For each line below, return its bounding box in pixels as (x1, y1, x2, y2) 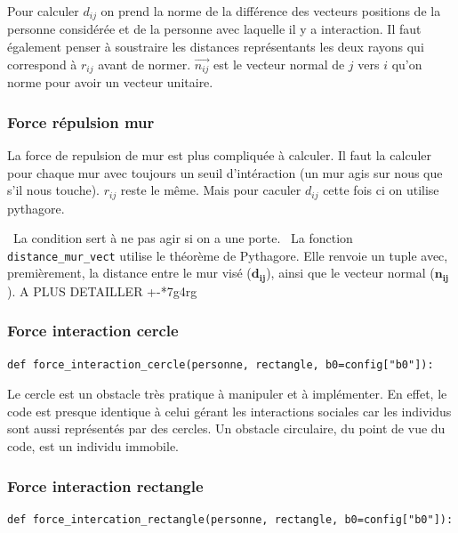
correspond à (7, 54, 77, 73)
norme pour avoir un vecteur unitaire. (7, 73, 213, 92)
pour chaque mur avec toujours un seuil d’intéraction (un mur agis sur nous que (7, 163, 443, 182)
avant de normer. (98, 54, 191, 73)
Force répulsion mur (7, 110, 155, 133)
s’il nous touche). (7, 181, 100, 199)
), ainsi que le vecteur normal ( (266, 263, 435, 282)
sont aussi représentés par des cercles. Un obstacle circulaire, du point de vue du (7, 419, 446, 438)
